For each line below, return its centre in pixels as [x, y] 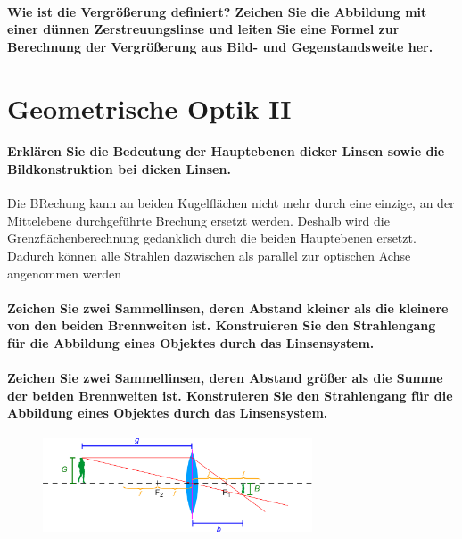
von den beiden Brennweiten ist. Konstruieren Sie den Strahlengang [222, 325]
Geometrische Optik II [149, 108]
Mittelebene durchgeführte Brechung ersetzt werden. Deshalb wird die [198, 220]
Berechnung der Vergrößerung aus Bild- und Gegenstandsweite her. [220, 46]
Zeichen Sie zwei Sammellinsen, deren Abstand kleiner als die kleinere [228, 307]
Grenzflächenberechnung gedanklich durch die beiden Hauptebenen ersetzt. [212, 238]
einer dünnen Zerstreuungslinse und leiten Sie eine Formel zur [203, 29]
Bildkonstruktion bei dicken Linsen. [119, 168]
